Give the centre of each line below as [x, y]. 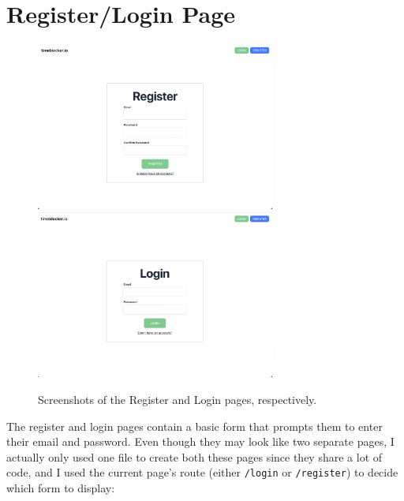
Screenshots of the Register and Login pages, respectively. [178, 399]
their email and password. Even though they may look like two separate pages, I [200, 441]
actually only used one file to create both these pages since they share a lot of [195, 456]
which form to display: [61, 487]
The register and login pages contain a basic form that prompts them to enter [195, 426]
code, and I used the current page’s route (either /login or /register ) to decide [202, 472]
